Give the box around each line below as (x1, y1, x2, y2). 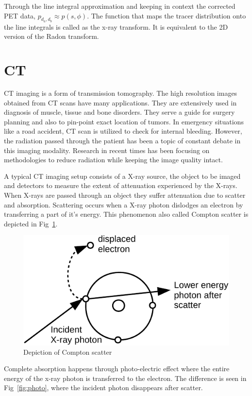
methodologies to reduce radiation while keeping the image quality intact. (4, 155, 223, 165)
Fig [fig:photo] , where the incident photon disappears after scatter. (4, 382, 203, 393)
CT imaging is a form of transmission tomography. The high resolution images (4, 88, 237, 98)
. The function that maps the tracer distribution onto (87, 10, 246, 20)
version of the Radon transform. (4, 31, 99, 41)
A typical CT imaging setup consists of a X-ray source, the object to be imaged (4, 171, 241, 181)
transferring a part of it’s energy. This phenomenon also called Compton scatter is (4, 209, 249, 219)
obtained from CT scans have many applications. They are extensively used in (4, 97, 237, 107)
